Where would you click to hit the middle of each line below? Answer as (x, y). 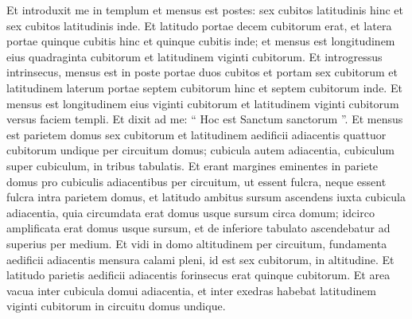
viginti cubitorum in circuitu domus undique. (116, 306)
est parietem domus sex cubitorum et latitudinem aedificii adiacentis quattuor (196, 134)
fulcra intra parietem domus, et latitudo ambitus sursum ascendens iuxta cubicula (206, 197)
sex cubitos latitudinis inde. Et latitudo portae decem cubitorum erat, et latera (199, 25)
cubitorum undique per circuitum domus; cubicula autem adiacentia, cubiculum (200, 150)
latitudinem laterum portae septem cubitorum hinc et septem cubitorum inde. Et (204, 87)
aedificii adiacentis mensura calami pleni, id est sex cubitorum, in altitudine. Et (200, 259)
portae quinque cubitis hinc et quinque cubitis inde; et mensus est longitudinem (201, 41)
